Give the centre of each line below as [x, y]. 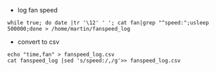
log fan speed [37, 10]
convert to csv [38, 42]
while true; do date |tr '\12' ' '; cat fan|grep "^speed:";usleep [108, 23]
